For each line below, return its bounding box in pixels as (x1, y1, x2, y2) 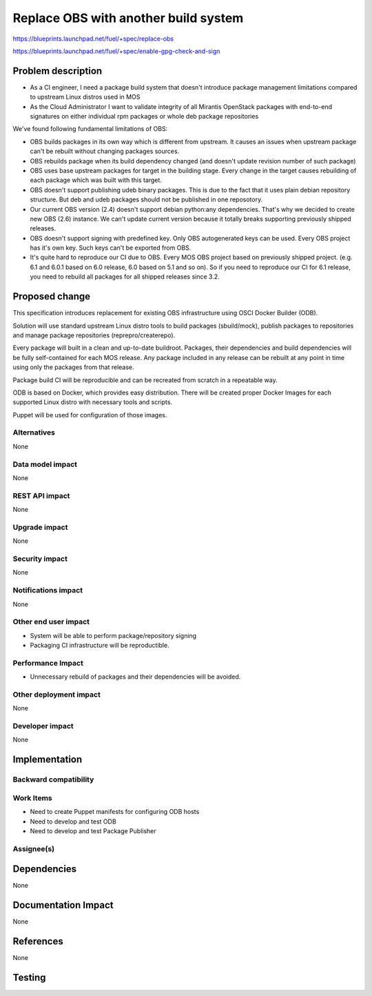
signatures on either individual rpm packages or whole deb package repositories (30, 112, 259, 121)
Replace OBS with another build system (12, 10, 244, 26)
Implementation (12, 754, 83, 766)
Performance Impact (12, 658, 84, 668)
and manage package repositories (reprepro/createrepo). (12, 331, 176, 339)
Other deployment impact (12, 690, 101, 699)
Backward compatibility (12, 775, 94, 784)
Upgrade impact (12, 522, 68, 532)
